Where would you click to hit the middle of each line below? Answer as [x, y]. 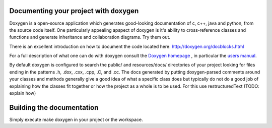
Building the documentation [54, 108]
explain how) [23, 93]
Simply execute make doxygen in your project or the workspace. [76, 119]
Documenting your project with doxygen [74, 11]
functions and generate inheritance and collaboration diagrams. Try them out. [90, 37]
